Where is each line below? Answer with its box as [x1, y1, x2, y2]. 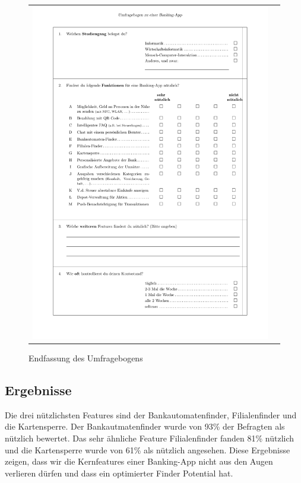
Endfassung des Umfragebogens [28, 351, 143, 364]
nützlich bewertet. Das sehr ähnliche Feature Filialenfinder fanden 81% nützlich [5, 431, 294, 444]
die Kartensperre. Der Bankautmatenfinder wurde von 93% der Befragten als [5, 420, 285, 433]
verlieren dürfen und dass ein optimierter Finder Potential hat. [5, 466, 233, 479]
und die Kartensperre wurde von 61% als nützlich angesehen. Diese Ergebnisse [5, 443, 290, 456]
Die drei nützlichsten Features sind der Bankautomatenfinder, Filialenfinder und [5, 408, 297, 421]
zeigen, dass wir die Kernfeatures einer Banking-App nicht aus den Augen [5, 455, 273, 468]
